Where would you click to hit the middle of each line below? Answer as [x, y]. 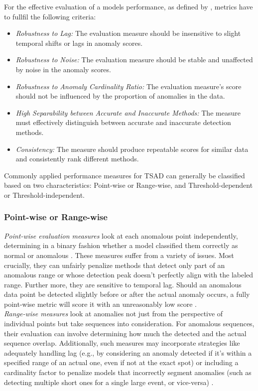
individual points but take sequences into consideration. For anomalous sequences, [129, 324]
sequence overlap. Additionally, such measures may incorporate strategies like [122, 343]
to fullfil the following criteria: [50, 16]
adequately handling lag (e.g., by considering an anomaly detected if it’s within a [128, 352]
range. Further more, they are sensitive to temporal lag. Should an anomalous [123, 284]
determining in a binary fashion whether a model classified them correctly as [121, 245]
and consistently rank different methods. [77, 159]
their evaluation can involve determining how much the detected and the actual [125, 333]
